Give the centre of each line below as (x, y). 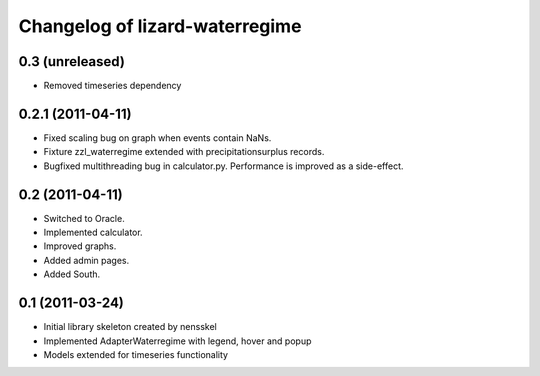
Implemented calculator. (93, 232)
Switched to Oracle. (84, 218)
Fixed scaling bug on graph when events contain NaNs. (157, 137)
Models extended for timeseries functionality (136, 354)
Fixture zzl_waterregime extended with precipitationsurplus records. (184, 152)
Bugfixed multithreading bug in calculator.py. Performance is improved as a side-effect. (223, 166)
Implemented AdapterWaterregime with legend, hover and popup (177, 341)
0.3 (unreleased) (71, 61)
